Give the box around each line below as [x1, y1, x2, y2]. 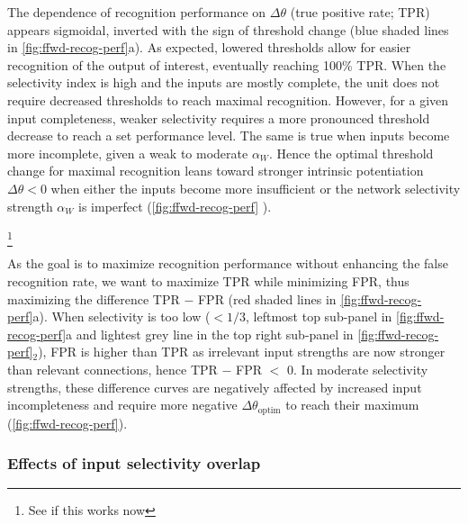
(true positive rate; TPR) [290, 3, 430, 21]
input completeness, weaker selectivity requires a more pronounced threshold [7, 108, 430, 127]
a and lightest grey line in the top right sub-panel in [66, 324, 354, 343]
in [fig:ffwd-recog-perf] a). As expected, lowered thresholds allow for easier [7, 38, 411, 57]
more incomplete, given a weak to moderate [7, 143, 248, 162]
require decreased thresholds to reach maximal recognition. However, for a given [7, 90, 449, 109]
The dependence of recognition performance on [7, 3, 266, 21]
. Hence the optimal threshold [268, 143, 434, 162]
